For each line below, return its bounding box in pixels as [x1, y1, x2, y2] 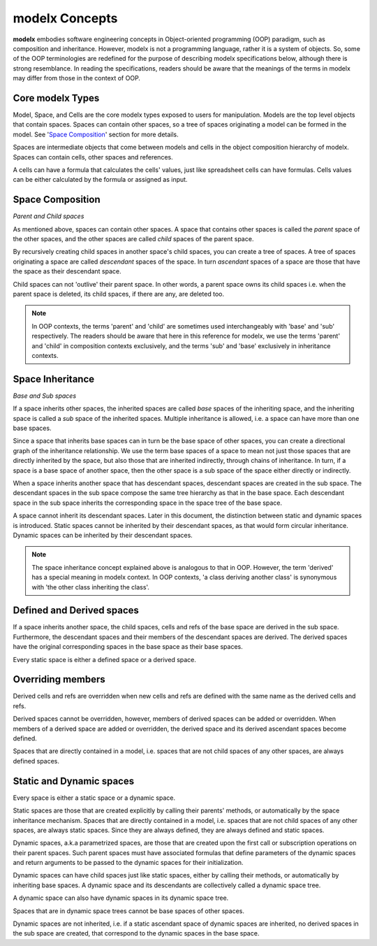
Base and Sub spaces [13, 392, 77, 400]
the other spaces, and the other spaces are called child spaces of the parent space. [13, 235, 254, 243]
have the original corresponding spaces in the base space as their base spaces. [13, 643, 244, 651]
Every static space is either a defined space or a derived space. [13, 655, 197, 664]
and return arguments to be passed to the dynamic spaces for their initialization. [13, 859, 244, 867]
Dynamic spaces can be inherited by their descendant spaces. [13, 531, 193, 539]
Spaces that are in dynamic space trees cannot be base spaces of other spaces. [13, 906, 244, 915]
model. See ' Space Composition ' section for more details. [13, 130, 179, 138]
